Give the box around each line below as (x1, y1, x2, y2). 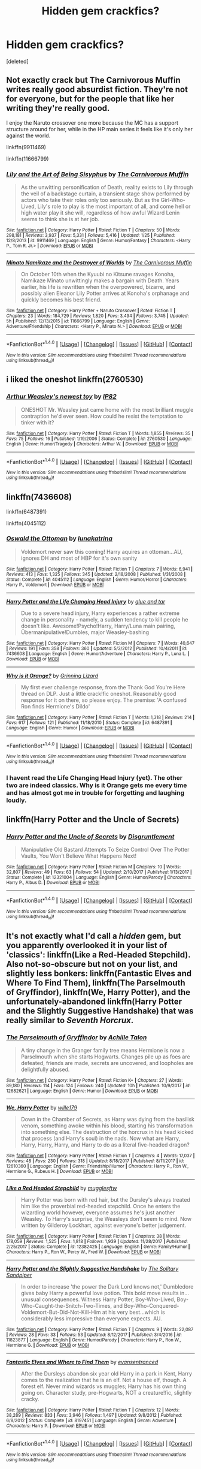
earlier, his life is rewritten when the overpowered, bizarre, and (20, 283, 175, 291)
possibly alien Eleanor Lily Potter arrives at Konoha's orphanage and (20, 289, 190, 297)
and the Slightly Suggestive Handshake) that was (6, 1006, 194, 1016)
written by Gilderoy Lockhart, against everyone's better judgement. (20, 1221, 187, 1229)
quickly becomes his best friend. (20, 296, 102, 303)
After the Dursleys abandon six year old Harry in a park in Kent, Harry (20, 1370, 193, 1377)
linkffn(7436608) (6, 492, 72, 502)
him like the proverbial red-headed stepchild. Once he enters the (20, 1203, 181, 1210)
